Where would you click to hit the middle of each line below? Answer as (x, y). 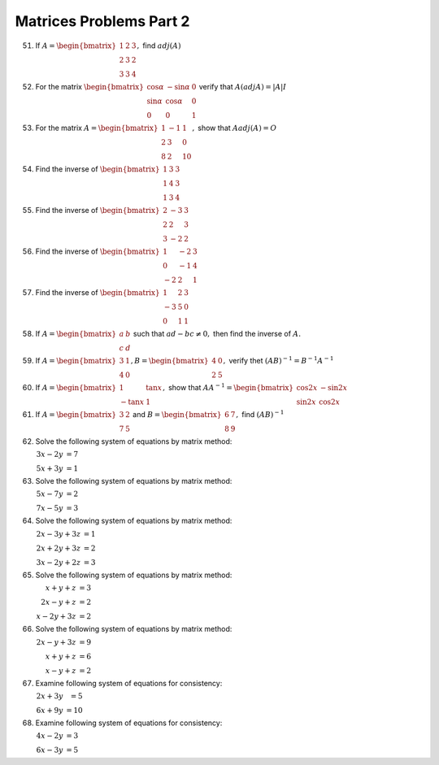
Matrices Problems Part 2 (102, 21)
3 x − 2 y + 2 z (59, 562)
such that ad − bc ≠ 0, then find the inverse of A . (217, 333)
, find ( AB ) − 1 (260, 413)
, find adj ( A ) (159, 46)
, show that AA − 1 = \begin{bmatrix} (228, 387)
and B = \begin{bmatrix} (177, 414)
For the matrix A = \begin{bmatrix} (97, 128)
